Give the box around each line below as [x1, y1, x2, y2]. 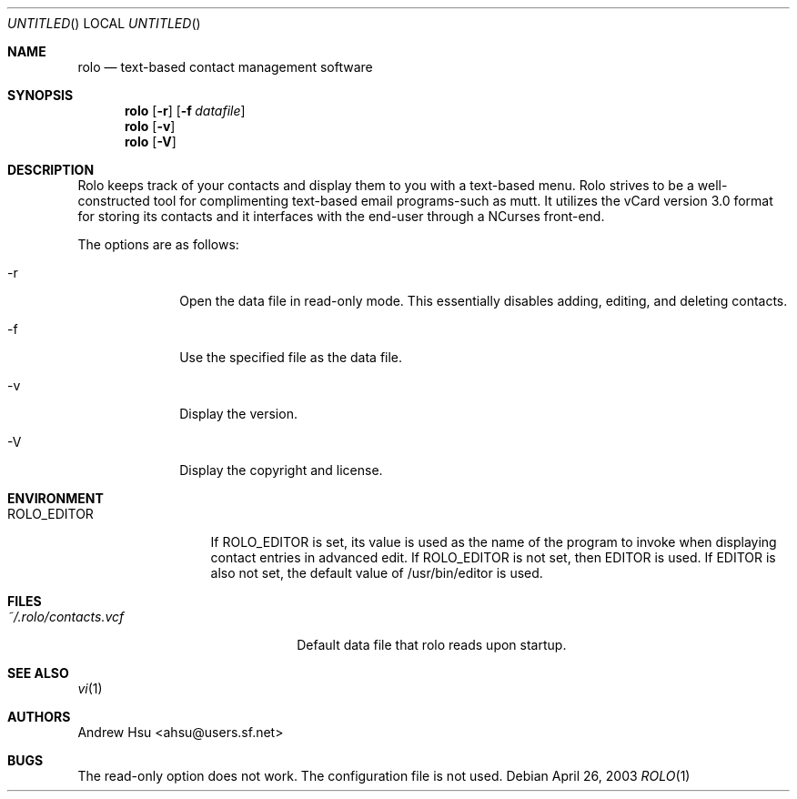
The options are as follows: [77, 237, 239, 252]
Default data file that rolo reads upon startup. [297, 637, 567, 652]
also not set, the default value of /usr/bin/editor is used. [210, 565, 543, 581]
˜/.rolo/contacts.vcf [7, 609, 125, 624]
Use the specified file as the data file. [179, 349, 403, 365]
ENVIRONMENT [7, 491, 104, 506]
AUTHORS [7, 709, 71, 724]
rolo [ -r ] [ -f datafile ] [125, 103, 246, 118]
